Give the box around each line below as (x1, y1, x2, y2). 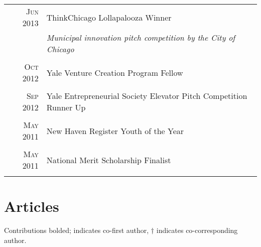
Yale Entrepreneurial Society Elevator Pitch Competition (46, 90, 247, 101)
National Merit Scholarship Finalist (46, 154, 171, 166)
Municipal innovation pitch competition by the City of (46, 32, 235, 43)
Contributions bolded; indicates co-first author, (4, 225, 149, 235)
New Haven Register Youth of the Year (46, 125, 184, 137)
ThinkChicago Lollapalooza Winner (46, 11, 172, 23)
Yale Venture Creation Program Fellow (46, 66, 183, 78)
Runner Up (46, 101, 86, 113)
